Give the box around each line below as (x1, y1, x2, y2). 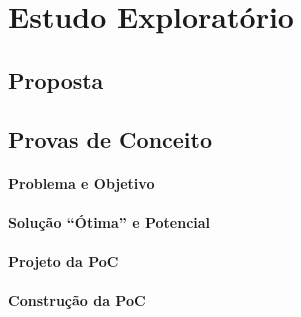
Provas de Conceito (8, 123, 213, 154)
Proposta (8, 64, 104, 95)
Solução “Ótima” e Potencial (8, 211, 211, 232)
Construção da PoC (8, 290, 146, 311)
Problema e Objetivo (8, 172, 155, 193)
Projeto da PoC (8, 250, 119, 271)
